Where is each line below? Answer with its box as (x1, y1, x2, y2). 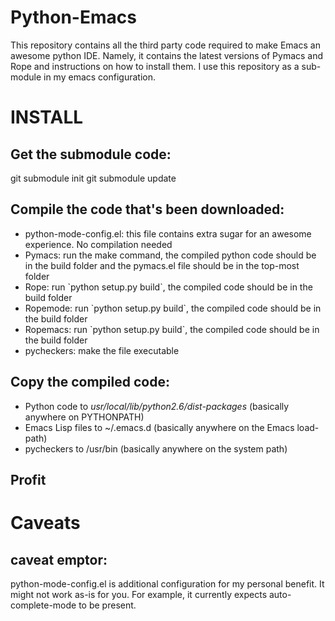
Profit (10, 471, 47, 488)
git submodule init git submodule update (10, 172, 177, 184)
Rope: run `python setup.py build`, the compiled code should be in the (24, 281, 313, 293)
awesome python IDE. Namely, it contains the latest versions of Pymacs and (10, 49, 324, 61)
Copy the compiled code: (10, 374, 170, 391)
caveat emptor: (10, 551, 108, 568)
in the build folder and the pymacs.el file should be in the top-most (24, 259, 300, 271)
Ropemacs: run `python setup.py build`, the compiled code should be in (24, 323, 320, 335)
